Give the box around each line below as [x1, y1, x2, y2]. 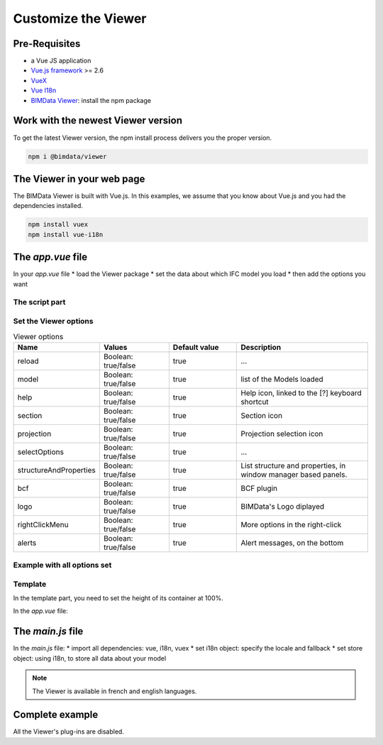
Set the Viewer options [13, 316, 94, 326]
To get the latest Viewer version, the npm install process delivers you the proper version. [13, 133, 272, 142]
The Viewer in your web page [13, 172, 145, 184]
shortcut [240, 397, 269, 407]
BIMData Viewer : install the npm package [30, 96, 152, 104]
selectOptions [17, 447, 64, 457]
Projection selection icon [240, 429, 323, 438]
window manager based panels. [240, 469, 348, 479]
